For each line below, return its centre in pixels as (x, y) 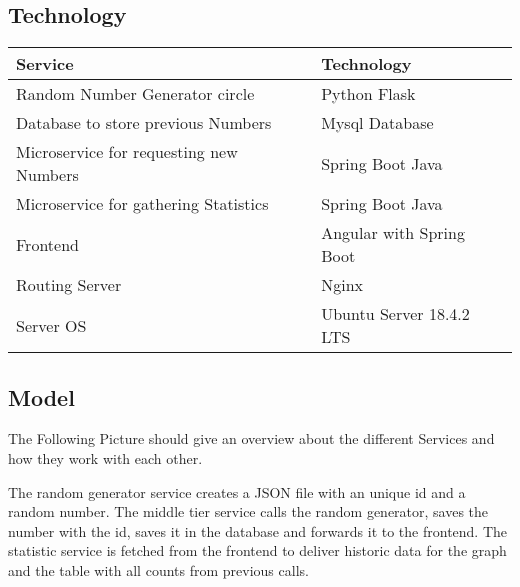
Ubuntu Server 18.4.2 (395, 314)
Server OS (51, 325)
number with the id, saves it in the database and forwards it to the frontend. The (258, 530)
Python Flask (368, 94)
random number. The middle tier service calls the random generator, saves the (248, 511)
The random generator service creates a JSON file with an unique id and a (237, 491)
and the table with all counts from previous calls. (158, 569)
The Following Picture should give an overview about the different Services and (251, 438)
